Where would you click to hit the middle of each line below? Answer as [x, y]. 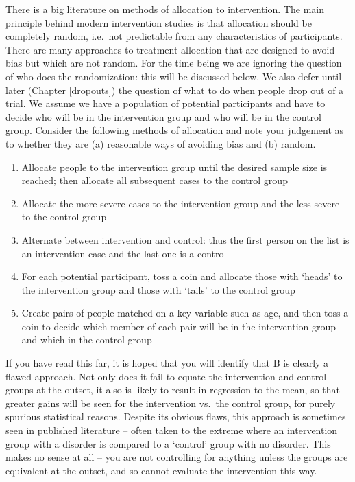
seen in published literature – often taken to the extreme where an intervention [172, 430]
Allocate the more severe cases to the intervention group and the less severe [181, 203]
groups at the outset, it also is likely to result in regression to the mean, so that [173, 390]
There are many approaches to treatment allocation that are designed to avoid [170, 49]
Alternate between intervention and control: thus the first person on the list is [185, 239]
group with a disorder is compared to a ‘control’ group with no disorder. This [168, 443]
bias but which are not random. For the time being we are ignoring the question [174, 63]
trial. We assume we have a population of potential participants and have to [166, 103]
